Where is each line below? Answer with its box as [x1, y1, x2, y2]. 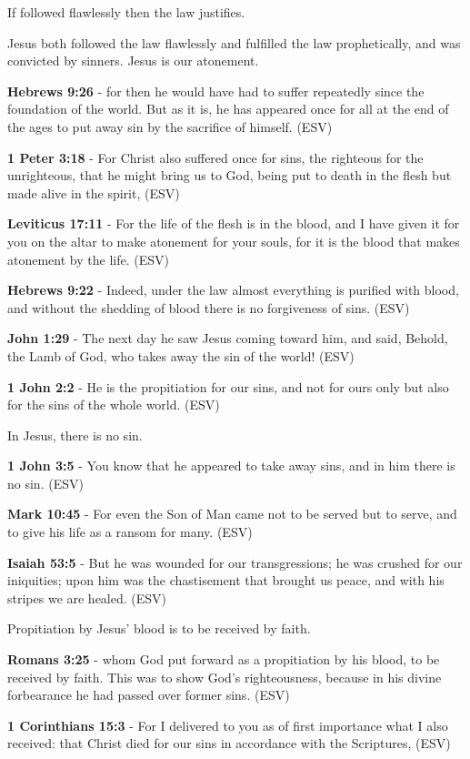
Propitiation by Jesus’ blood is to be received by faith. [7, 619, 311, 638]
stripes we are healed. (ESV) [7, 588, 167, 607]
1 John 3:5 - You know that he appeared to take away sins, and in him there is [7, 456, 455, 475]
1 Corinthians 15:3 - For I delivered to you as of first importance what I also [7, 715, 448, 734]
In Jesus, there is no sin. [7, 425, 143, 444]
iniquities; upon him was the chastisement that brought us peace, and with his [7, 571, 445, 590]
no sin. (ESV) [7, 473, 84, 492]
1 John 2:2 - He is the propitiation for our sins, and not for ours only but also [7, 377, 449, 396]
